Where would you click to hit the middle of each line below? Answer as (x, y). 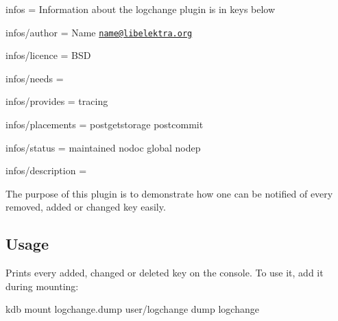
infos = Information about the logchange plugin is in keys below (141, 9)
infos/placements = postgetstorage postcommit (105, 124)
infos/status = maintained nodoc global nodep (103, 147)
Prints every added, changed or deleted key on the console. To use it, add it (165, 273)
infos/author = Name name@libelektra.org (99, 32)
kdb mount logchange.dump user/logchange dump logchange (132, 309)
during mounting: (42, 286)
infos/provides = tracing (57, 101)
